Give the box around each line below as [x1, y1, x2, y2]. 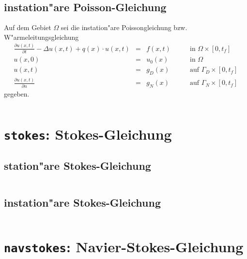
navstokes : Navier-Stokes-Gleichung [4, 236, 244, 256]
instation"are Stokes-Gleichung [4, 194, 161, 210]
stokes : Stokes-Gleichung [4, 124, 172, 144]
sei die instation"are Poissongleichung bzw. [61, 22, 187, 32]
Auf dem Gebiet [4, 22, 51, 32]
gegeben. [4, 89, 30, 99]
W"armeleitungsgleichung [4, 32, 79, 42]
